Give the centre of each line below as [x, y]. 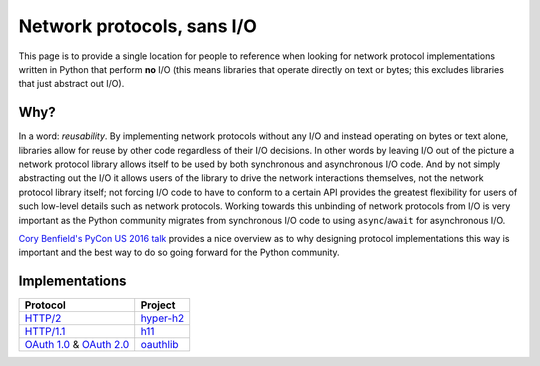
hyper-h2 [162, 318]
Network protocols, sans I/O [137, 26]
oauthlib [159, 345]
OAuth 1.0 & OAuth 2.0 [77, 345]
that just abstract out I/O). [71, 84]
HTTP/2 [43, 318]
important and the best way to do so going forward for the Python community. [179, 252]
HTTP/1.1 [45, 332]
